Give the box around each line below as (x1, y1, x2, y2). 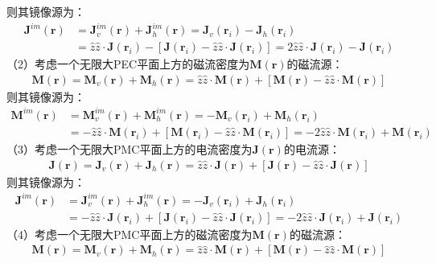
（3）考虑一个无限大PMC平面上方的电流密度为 (6, 140, 253, 157)
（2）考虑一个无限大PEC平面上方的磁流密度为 (6, 55, 250, 72)
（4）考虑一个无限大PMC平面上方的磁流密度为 (6, 225, 253, 242)
